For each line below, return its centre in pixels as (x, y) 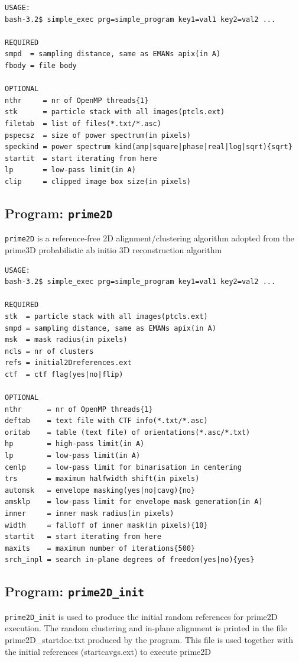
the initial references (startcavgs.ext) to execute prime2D (108, 651)
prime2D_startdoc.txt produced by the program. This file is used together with (149, 640)
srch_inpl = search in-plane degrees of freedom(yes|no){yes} (130, 560)
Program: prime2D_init (75, 591)
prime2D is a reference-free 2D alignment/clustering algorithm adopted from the (149, 238)
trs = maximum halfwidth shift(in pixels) (102, 479)
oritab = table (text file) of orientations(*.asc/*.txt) (128, 432)
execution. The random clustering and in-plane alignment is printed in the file (146, 628)
